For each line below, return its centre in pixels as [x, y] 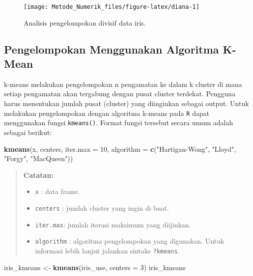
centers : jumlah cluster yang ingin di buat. [102, 207]
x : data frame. [57, 191]
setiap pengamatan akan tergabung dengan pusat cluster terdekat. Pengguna [120, 94]
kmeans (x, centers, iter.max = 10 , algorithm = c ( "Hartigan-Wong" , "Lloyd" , [120, 149]
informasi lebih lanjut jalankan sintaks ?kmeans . [107, 250]
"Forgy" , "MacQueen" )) [39, 158]
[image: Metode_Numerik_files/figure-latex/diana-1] [112, 7]
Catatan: [38, 175]
